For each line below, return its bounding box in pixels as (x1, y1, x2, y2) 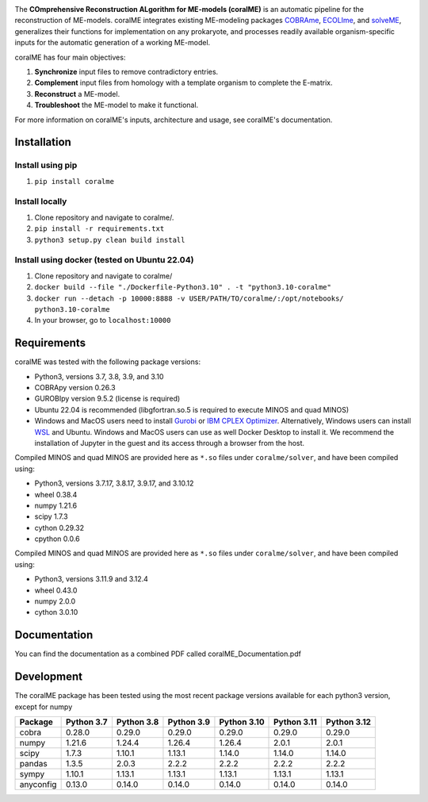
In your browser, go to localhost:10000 (34, 316, 171, 325)
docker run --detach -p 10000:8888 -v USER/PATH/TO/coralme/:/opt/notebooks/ (34, 294, 344, 303)
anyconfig (19, 779, 57, 789)
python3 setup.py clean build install (34, 235, 185, 244)
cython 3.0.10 (34, 608, 78, 617)
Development (14, 670, 83, 684)
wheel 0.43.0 (34, 585, 78, 595)
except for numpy (14, 702, 73, 712)
